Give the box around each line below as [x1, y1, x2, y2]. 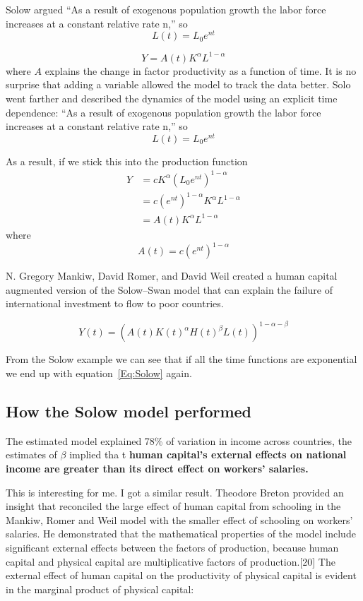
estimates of [6, 447, 57, 462]
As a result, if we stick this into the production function [6, 153, 248, 168]
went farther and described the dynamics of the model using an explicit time [6, 90, 338, 105]
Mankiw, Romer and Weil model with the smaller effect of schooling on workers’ [6, 512, 353, 527]
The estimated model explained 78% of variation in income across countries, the [6, 433, 352, 448]
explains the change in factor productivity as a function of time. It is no [44, 63, 357, 78]
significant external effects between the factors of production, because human [6, 540, 339, 554]
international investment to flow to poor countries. [6, 296, 224, 311]
